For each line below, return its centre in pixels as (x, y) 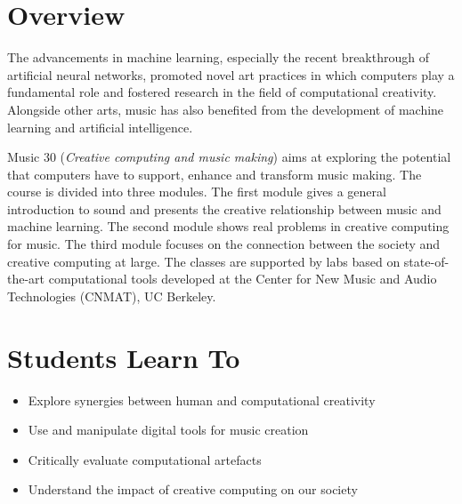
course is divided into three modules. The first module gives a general (197, 192)
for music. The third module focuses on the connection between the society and (224, 244)
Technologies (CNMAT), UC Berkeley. (112, 296)
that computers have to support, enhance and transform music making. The (215, 174)
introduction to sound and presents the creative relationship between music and (224, 208)
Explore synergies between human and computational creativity (202, 400)
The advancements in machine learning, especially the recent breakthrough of (218, 57)
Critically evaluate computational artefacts (145, 459)
